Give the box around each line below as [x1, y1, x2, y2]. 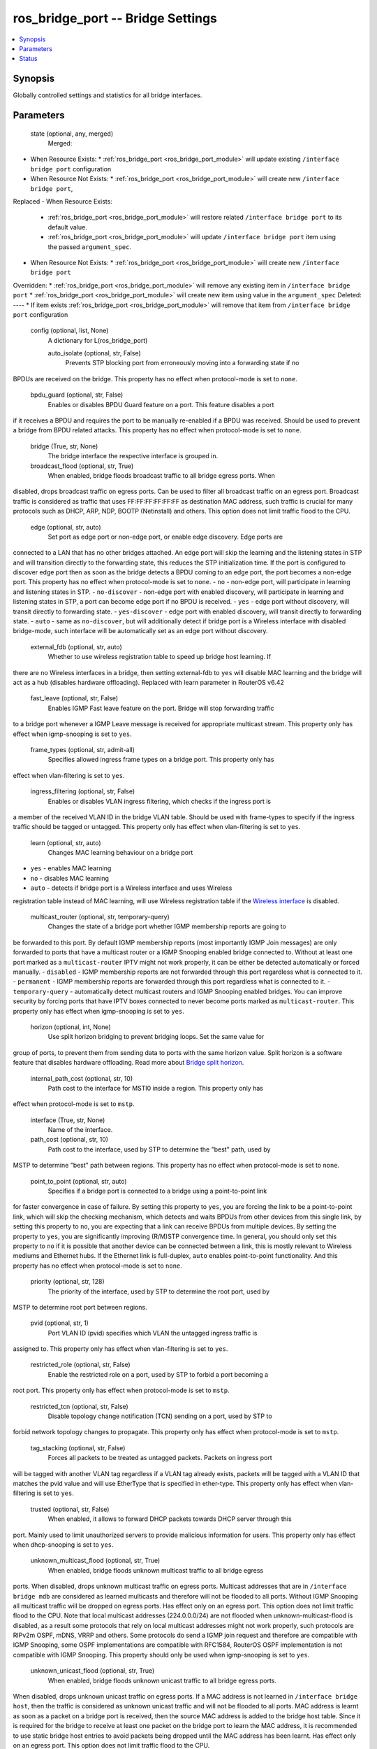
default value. [47, 222, 87, 231]
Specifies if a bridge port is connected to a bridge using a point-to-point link [47, 1187, 267, 1196]
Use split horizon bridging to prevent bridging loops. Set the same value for [47, 1033, 265, 1041]
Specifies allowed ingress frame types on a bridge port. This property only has [47, 756, 274, 764]
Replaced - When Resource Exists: [13, 197, 113, 206]
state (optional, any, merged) [30, 129, 114, 138]
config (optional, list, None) [30, 326, 109, 335]
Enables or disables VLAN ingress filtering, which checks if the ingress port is [47, 797, 272, 805]
